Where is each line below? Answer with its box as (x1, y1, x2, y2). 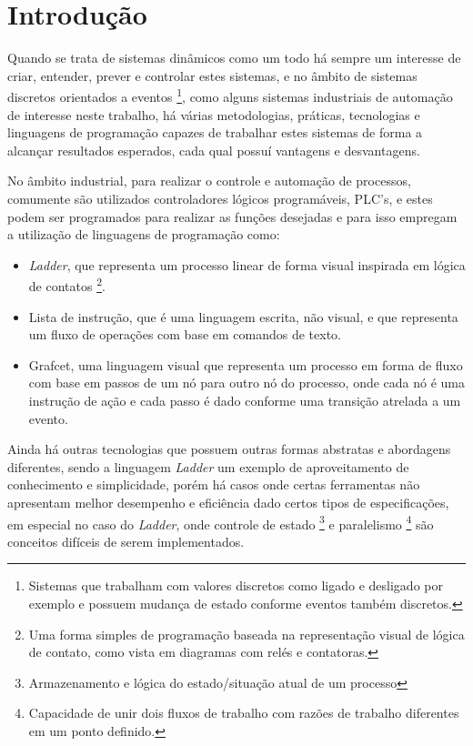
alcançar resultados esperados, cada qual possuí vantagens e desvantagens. (7, 140, 420, 159)
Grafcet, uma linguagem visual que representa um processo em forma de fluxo (28, 355, 463, 374)
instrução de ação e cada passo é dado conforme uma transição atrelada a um (28, 390, 461, 409)
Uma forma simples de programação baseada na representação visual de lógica (28, 624, 465, 643)
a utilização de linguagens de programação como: (7, 225, 280, 244)
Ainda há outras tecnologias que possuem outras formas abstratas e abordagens (7, 439, 451, 459)
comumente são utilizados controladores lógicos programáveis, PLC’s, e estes (7, 188, 433, 207)
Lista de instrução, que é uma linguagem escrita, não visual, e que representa (28, 307, 458, 326)
